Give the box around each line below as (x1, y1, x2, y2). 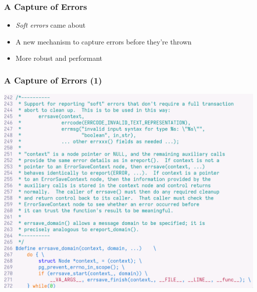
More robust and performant (15, 53, 103, 63)
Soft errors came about (15, 20, 86, 30)
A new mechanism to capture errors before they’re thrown (15, 36, 192, 46)
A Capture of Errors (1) (4, 74, 102, 86)
